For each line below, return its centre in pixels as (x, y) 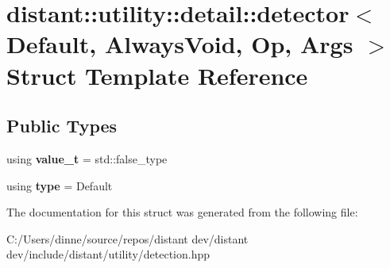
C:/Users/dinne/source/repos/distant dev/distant (127, 238)
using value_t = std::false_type (87, 158)
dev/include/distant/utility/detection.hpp (108, 254)
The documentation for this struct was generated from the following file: (182, 212)
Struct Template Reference (157, 75)
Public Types (62, 126)
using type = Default (60, 185)
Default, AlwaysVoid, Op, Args (180, 44)
